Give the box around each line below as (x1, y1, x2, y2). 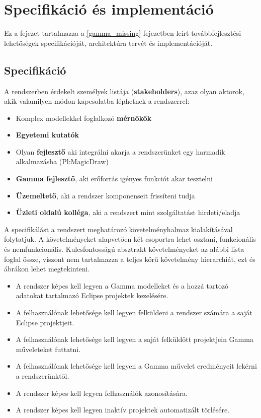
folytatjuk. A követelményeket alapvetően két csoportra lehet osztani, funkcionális (4, 234, 256, 244)
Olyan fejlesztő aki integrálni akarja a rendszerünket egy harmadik (16, 146, 225, 157)
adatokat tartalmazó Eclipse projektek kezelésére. (16, 290, 168, 301)
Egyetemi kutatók (16, 129, 79, 140)
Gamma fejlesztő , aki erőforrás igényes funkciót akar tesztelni (16, 173, 213, 184)
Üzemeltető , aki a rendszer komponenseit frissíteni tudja (16, 190, 195, 200)
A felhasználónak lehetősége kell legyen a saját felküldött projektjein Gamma (16, 334, 253, 344)
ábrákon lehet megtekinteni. (4, 263, 90, 274)
